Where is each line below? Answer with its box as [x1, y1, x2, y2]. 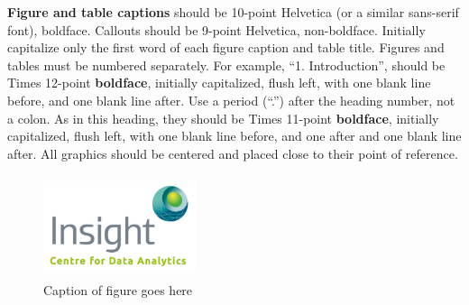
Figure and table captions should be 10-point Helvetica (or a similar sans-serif [7, 3, 459, 21]
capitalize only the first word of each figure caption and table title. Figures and [7, 38, 445, 57]
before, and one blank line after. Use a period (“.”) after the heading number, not [7, 90, 455, 109]
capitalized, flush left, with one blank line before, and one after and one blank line [7, 126, 462, 145]
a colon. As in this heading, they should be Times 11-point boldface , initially [7, 108, 439, 127]
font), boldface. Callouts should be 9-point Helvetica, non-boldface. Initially [7, 20, 426, 39]
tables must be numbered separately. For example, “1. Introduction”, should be [7, 55, 446, 74]
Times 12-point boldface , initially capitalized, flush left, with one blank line [7, 73, 431, 92]
